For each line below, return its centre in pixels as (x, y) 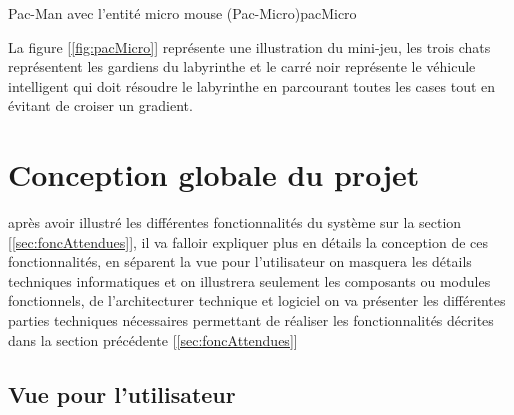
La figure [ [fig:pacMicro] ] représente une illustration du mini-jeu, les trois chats (249, 46)
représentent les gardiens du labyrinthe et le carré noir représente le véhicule (242, 66)
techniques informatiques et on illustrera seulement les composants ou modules (249, 280)
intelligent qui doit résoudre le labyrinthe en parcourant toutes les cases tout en (252, 85)
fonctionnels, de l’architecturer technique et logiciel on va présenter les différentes (257, 300)
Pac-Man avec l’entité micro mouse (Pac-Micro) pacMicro (182, 13)
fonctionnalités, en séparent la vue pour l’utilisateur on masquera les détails (240, 261)
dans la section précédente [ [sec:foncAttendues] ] (153, 339)
